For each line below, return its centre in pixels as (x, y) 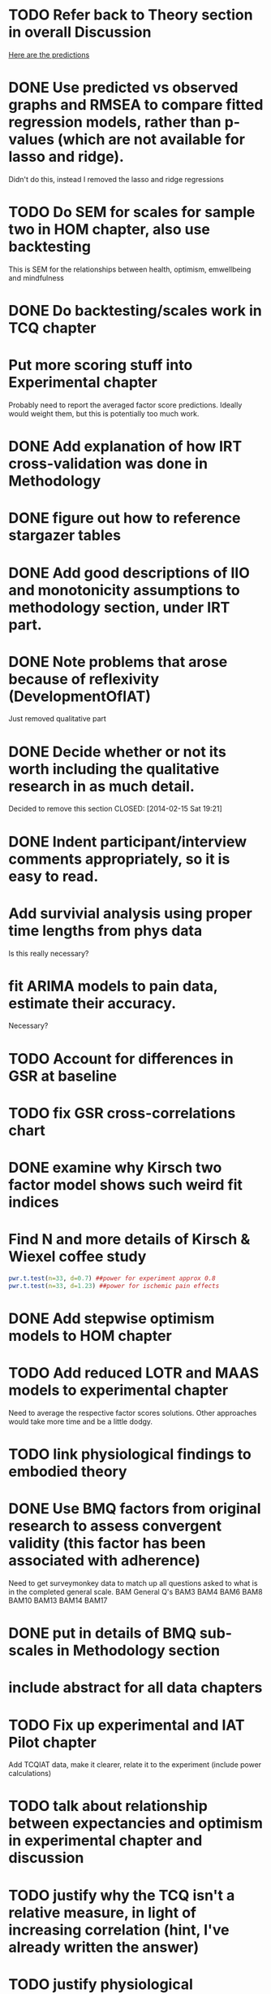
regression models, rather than (115, 122)
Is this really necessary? (49, 953)
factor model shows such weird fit (126, 1185)
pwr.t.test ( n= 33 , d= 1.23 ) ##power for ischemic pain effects (114, 1286)
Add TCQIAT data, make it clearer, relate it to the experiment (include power (135, 1765)
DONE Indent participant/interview (128, 841)
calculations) (30, 1774)
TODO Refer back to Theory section (131, 15)
